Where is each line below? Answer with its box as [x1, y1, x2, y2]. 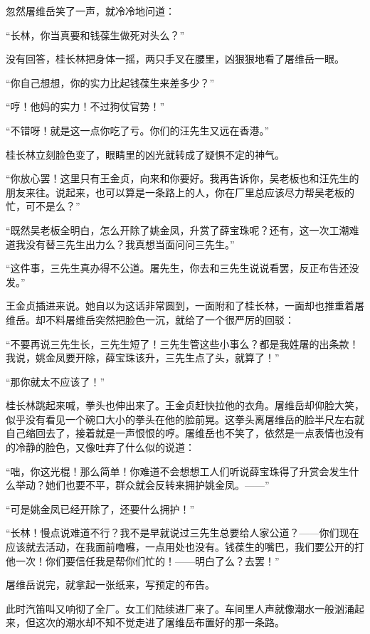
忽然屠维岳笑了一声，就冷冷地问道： [6, 4, 175, 18]
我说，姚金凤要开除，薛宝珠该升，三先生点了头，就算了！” [6, 350, 280, 365]
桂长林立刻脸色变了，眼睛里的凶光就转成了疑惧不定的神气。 [6, 147, 285, 162]
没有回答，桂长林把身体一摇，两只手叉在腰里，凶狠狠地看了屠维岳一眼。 [6, 51, 344, 66]
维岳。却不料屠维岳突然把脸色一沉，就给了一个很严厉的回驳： [6, 312, 295, 327]
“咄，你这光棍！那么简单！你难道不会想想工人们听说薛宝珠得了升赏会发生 [6, 463, 349, 478]
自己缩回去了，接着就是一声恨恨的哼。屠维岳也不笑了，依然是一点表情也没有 [6, 426, 364, 440]
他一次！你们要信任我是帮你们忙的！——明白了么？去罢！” [6, 553, 280, 568]
